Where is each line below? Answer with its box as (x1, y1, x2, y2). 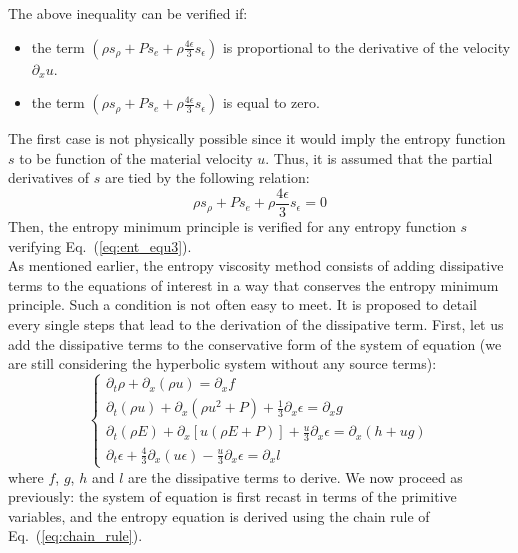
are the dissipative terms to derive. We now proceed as (128, 466, 463, 487)
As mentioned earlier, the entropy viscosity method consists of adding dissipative (8, 255, 504, 276)
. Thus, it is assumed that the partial (265, 147, 493, 168)
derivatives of (8, 167, 90, 188)
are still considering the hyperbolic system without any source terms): (8, 353, 437, 374)
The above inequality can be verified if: (8, 3, 248, 23)
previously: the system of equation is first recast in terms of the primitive (8, 486, 457, 507)
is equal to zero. (222, 92, 320, 113)
